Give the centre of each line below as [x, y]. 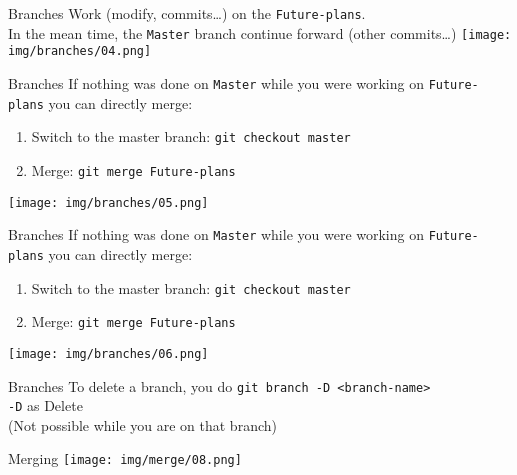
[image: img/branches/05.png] [108, 202]
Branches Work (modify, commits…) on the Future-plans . [187, 13]
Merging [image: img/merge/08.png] [125, 458]
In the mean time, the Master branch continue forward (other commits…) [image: [260, 32]
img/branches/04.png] [80, 51]
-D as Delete [45, 405]
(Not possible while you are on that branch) [142, 424]
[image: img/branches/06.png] [108, 353]
